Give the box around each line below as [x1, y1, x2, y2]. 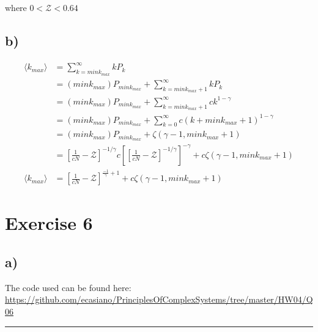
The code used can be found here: [5, 281, 131, 293]
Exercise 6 [5, 210, 93, 235]
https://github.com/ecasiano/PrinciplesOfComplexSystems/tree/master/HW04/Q [5, 293, 313, 306]
